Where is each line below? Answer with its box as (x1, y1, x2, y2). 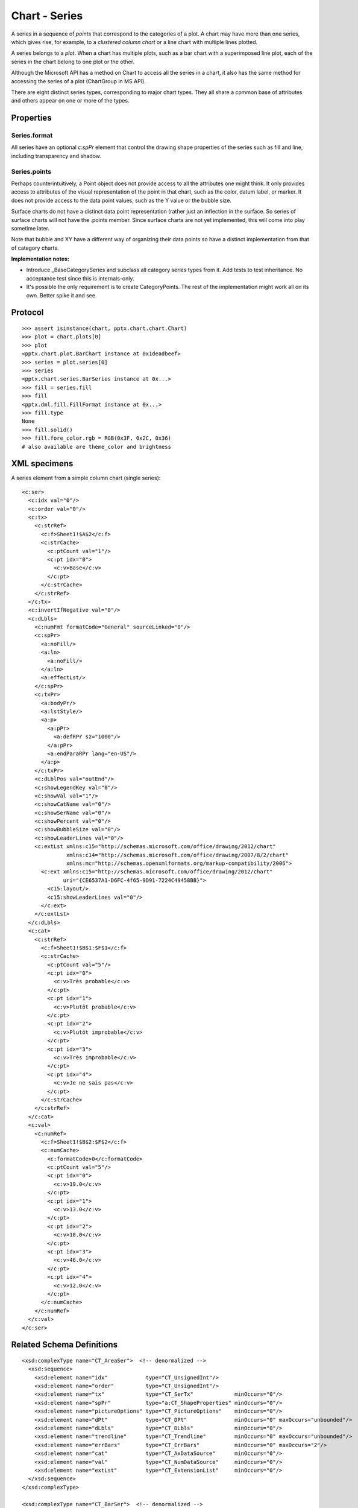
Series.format (11, 131, 53, 140)
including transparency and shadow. (11, 152, 102, 159)
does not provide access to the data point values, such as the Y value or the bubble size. (11, 197, 232, 204)
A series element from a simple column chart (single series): (11, 474, 161, 482)
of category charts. (11, 244, 59, 252)
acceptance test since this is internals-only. (26, 274, 134, 282)
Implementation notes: (11, 255, 69, 262)
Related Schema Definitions (11, 1340, 118, 1350)
